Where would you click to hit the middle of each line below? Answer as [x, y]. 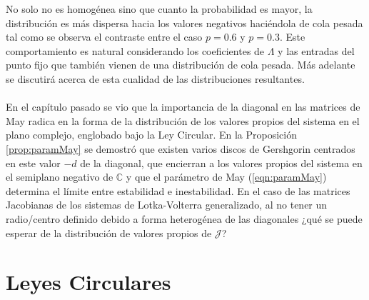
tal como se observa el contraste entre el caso [104, 37]
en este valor [33, 162]
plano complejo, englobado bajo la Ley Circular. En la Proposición [152, 135]
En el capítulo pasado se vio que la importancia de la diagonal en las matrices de [183, 107]
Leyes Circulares [89, 282]
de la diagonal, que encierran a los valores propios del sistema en [221, 162]
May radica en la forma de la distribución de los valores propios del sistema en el [183, 120]
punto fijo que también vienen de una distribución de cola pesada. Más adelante [181, 65]
